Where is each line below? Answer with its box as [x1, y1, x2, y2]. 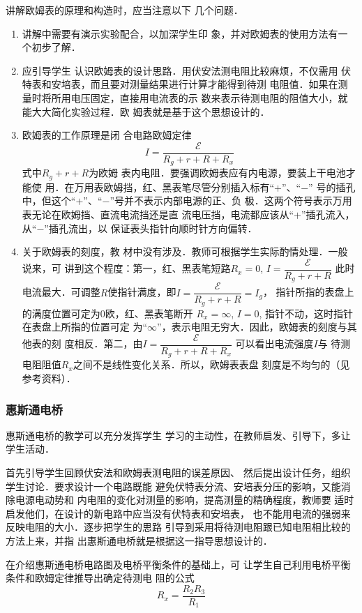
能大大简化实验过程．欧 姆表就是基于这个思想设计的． [22, 104, 270, 119]
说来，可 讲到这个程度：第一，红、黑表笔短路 [22, 261, 231, 275]
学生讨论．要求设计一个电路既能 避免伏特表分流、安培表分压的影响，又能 [6, 478, 341, 493]
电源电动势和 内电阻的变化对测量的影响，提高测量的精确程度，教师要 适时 [15, 492, 354, 507]
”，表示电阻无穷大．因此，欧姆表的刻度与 [157, 319, 347, 334]
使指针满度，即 [107, 285, 176, 299]
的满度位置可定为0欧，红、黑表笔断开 [22, 305, 193, 320]
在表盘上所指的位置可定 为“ [22, 319, 148, 334]
